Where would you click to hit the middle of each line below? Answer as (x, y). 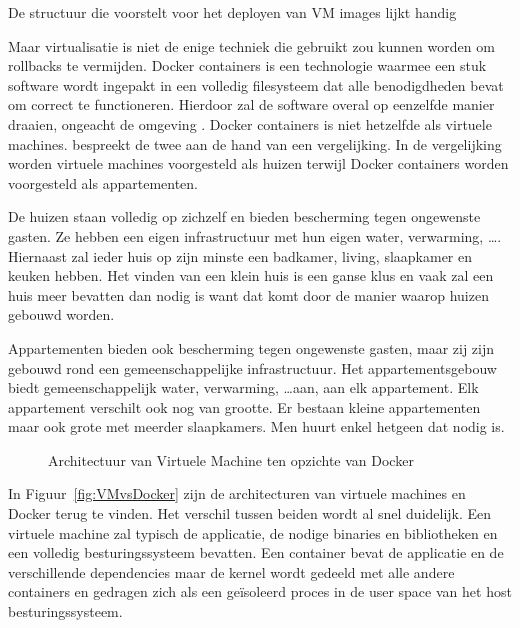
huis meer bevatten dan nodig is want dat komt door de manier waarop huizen (248, 294)
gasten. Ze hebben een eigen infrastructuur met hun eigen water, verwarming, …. (255, 235)
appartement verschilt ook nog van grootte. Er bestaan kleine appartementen (244, 406)
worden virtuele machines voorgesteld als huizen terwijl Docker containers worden (258, 163)
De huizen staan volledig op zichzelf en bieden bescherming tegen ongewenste (244, 216)
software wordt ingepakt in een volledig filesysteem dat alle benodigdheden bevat (256, 84)
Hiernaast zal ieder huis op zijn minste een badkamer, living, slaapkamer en (240, 255)
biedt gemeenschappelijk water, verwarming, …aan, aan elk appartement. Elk (243, 387)
